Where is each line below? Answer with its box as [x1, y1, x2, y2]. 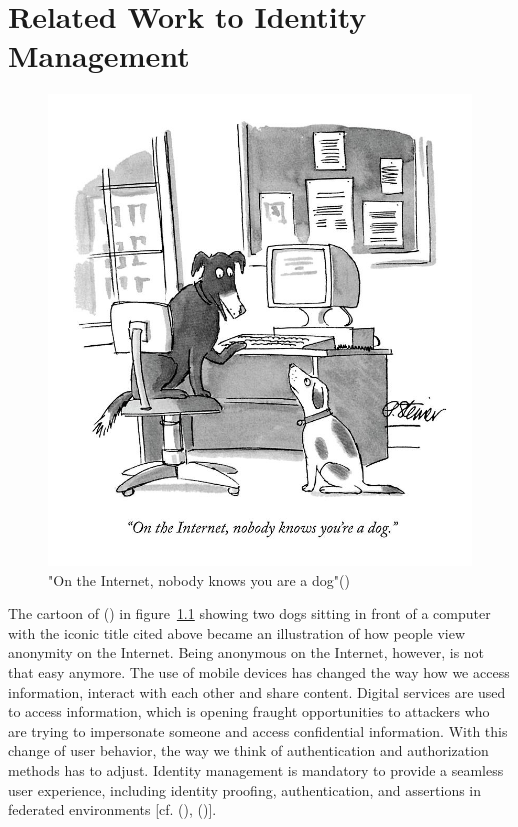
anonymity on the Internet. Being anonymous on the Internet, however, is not [8, 642, 485, 663]
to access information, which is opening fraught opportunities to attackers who [8, 701, 490, 722]
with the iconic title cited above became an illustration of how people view [8, 622, 466, 643]
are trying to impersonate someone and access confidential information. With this [8, 720, 508, 741]
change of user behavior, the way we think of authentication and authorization [8, 740, 489, 761]
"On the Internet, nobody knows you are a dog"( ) [48, 569, 350, 590]
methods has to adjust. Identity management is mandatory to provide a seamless [8, 759, 504, 780]
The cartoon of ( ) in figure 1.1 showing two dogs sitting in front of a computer [8, 603, 491, 624]
